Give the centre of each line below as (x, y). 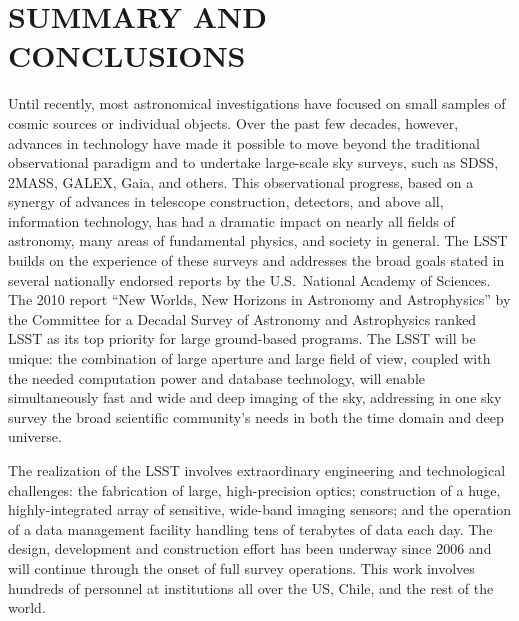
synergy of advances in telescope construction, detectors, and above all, (226, 201)
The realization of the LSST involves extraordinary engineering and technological (257, 470)
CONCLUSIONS (127, 55)
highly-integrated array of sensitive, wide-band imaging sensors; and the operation (260, 509)
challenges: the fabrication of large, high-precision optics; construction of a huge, (254, 489)
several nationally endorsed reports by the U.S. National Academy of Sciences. (249, 279)
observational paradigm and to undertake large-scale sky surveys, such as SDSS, (253, 162)
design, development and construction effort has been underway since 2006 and (250, 548)
